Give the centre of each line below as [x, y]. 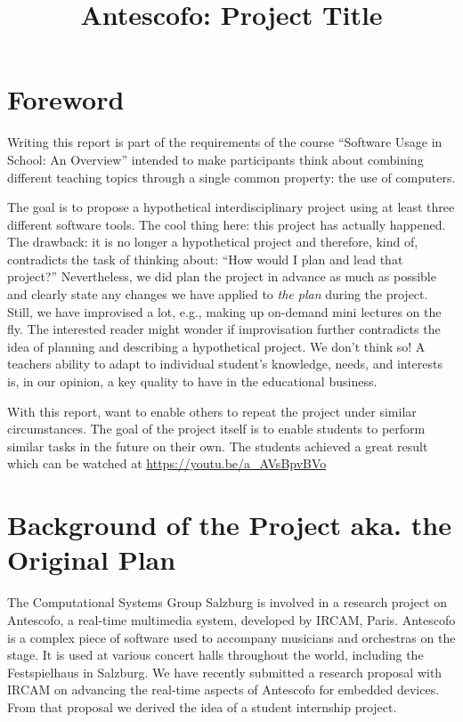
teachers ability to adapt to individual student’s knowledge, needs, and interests [225, 364]
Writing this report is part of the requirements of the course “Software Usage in [225, 142]
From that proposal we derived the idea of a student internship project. [202, 706]
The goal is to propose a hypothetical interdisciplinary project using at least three [231, 207]
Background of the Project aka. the [229, 525]
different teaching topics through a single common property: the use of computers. [231, 177]
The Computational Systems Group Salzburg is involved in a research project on [227, 602]
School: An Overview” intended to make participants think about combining [215, 159]
